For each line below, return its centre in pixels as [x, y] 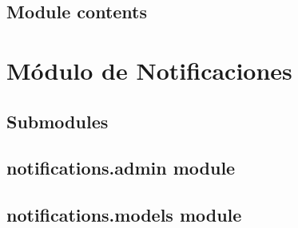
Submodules [58, 121]
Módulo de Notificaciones [149, 70]
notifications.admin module [121, 168]
